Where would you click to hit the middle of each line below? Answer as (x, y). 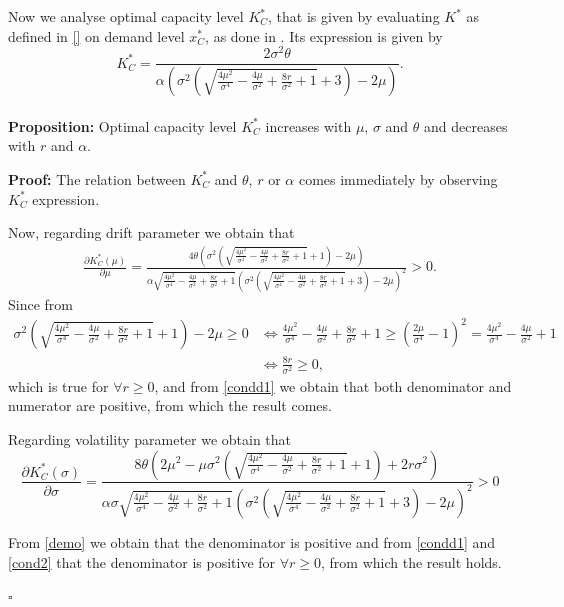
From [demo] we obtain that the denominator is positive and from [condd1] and (252, 541)
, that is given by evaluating (354, 16)
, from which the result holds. (411, 561)
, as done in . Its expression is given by (324, 35)
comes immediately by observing (398, 178)
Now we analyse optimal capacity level (126, 16)
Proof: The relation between (97, 178)
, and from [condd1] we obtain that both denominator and (333, 385)
